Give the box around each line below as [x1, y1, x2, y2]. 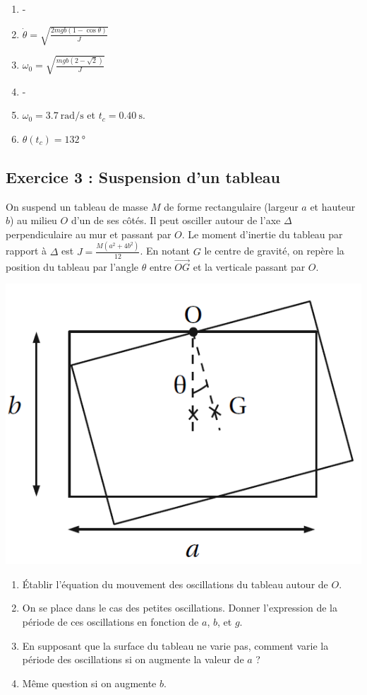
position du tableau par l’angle [6, 259, 138, 274]
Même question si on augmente [22, 675, 157, 690]
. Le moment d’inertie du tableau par [181, 226, 343, 241]
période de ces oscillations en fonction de [22, 614, 199, 629]
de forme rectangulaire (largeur [164, 199, 299, 214]
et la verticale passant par [193, 259, 306, 274]
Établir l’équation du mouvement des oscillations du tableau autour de [22, 576, 328, 591]
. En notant [140, 243, 191, 258]
